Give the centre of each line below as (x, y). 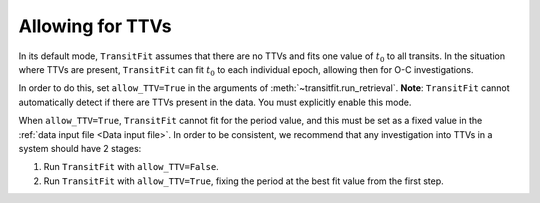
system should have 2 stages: (80, 148)
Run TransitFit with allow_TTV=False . (131, 167)
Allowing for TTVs (95, 26)
